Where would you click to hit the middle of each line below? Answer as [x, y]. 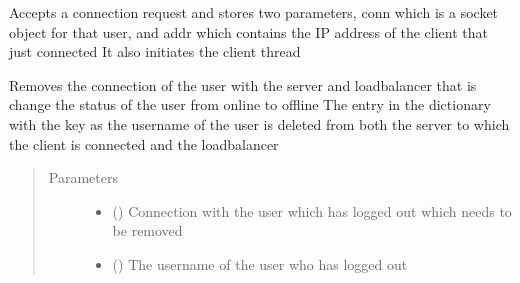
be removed [147, 230]
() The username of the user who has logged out [260, 263]
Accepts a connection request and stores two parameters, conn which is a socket [254, 12]
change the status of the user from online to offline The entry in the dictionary [250, 104]
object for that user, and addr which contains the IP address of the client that [249, 31]
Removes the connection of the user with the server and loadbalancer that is [243, 84]
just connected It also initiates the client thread [155, 51]
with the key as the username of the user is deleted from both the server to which [259, 123]
